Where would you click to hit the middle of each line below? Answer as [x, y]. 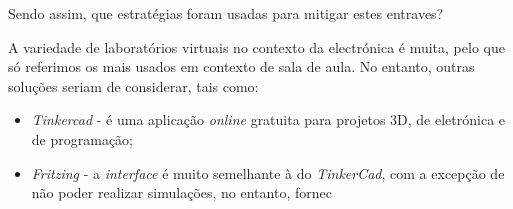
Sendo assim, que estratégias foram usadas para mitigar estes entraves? [226, 13]
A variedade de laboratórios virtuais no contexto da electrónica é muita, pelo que [256, 46]
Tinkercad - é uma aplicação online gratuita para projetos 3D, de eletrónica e [268, 119]
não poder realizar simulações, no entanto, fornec [181, 192]
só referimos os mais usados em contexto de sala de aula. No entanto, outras [241, 66]
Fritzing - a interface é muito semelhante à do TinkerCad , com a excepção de [268, 172]
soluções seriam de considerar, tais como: [133, 85]
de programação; [82, 138]
